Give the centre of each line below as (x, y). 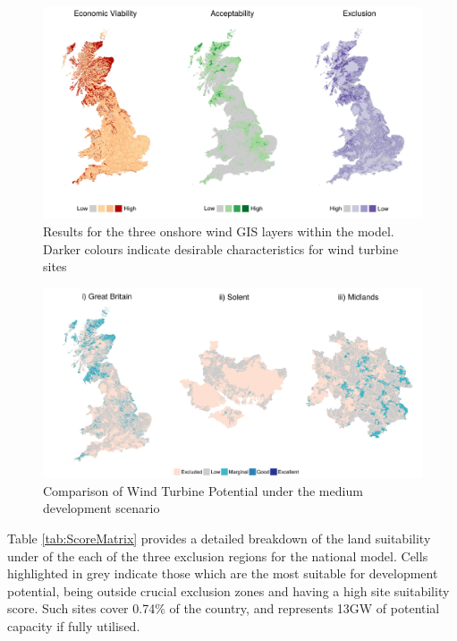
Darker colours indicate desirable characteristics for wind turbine (221, 248)
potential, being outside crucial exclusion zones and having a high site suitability (228, 590)
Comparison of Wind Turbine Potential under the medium (203, 490)
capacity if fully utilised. (74, 625)
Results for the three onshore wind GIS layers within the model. (219, 231)
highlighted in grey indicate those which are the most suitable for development (223, 573)
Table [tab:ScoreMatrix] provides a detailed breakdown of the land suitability (219, 538)
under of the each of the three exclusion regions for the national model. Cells (218, 556)
